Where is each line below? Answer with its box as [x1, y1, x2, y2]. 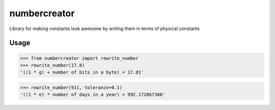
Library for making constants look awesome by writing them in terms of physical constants [9, 25, 200, 32]
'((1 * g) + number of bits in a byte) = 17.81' [20, 69, 144, 75]
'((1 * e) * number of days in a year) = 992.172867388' [20, 92, 166, 98]
